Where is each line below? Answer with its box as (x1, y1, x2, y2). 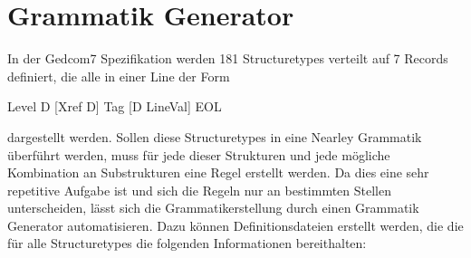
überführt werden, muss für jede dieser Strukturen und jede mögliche (7, 145, 390, 164)
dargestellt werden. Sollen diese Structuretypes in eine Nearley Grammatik (7, 127, 422, 146)
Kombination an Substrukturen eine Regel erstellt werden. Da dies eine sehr (7, 163, 429, 182)
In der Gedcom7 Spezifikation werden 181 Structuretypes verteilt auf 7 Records (7, 49, 448, 68)
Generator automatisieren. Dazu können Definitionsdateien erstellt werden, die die (7, 215, 464, 234)
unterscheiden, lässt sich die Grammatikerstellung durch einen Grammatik (7, 198, 419, 217)
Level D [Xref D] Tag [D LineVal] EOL (7, 97, 222, 116)
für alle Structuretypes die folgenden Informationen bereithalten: (7, 234, 367, 253)
